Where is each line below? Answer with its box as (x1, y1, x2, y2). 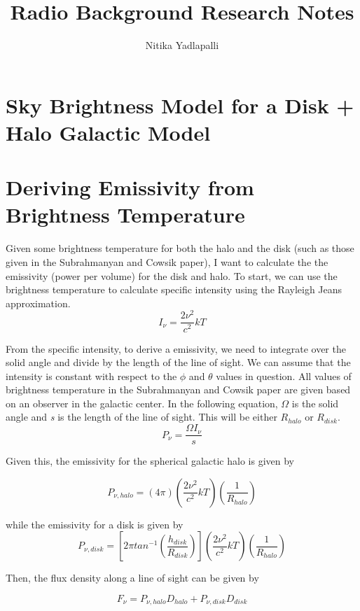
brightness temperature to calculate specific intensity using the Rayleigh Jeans (6, 282, 342, 297)
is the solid (291, 395, 339, 410)
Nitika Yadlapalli (145, 38, 219, 52)
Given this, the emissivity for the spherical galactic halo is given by (6, 454, 294, 468)
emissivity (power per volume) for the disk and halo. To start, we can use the (6, 268, 338, 283)
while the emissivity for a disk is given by (6, 517, 184, 531)
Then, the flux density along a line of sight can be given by (6, 570, 259, 585)
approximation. (6, 295, 71, 310)
